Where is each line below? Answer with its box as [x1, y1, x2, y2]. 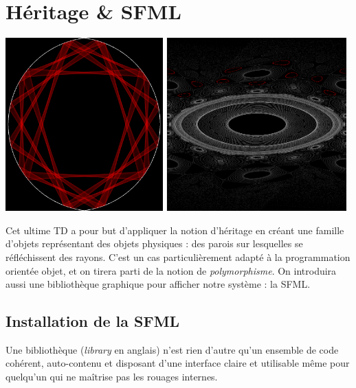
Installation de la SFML [5, 310, 180, 332]
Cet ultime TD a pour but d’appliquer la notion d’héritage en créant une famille [5, 222, 344, 237]
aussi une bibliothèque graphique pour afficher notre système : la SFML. [5, 277, 311, 291]
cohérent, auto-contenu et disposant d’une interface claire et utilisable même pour [5, 356, 350, 370]
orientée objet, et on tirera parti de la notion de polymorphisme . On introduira [5, 263, 337, 277]
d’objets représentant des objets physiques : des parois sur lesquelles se [5, 236, 303, 251]
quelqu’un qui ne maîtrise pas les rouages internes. [5, 369, 218, 384]
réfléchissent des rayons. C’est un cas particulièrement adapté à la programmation [5, 249, 351, 264]
